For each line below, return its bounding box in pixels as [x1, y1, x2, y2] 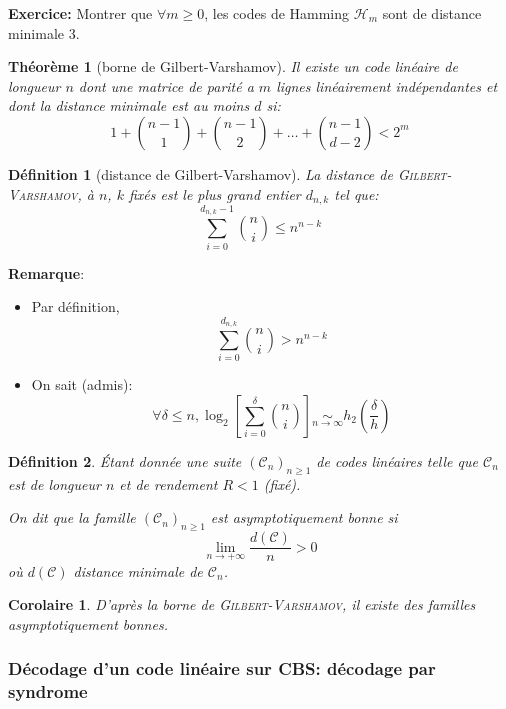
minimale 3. [8, 22, 80, 43]
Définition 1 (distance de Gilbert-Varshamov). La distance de [8, 163, 393, 184]
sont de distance [382, 3, 482, 23]
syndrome [8, 679, 88, 704]
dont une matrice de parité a [78, 75, 254, 96]
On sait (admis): [31, 374, 133, 395]
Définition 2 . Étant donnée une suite [8, 450, 242, 471]
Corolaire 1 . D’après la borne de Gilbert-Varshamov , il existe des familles [8, 594, 476, 615]
